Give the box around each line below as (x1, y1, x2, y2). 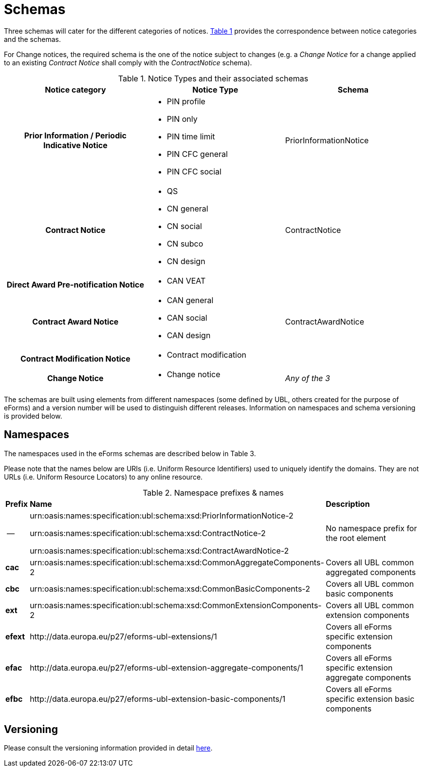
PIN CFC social (166, 166, 221, 176)
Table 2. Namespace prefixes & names (143, 487, 284, 498)
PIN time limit (166, 131, 215, 141)
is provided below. (4, 411, 62, 420)
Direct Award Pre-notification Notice (6, 279, 145, 289)
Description (326, 499, 370, 509)
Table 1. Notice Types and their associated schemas (118, 73, 309, 83)
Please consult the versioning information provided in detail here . (4, 744, 213, 752)
